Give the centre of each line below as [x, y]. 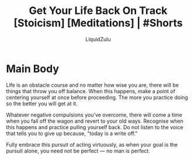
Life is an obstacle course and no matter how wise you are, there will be [93, 85]
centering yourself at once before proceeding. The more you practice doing [97, 97]
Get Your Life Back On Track [98, 11]
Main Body [33, 69]
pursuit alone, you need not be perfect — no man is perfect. [78, 151]
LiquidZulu [98, 39]
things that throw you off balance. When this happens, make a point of [91, 91]
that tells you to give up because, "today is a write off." [72, 133]
